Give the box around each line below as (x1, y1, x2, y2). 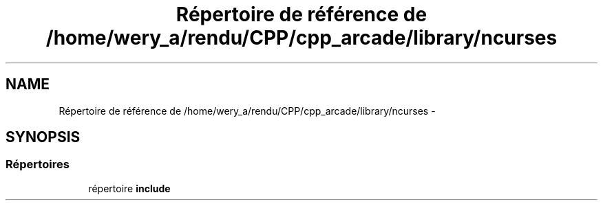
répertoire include (88, 182, 171, 194)
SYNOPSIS (6, 128, 81, 146)
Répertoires (6, 157, 70, 172)
